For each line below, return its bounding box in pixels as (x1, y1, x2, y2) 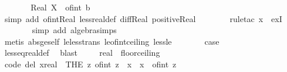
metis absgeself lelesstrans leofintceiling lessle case (4, 35, 220, 47)
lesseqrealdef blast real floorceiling (4, 46, 160, 59)
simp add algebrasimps (32, 24, 117, 36)
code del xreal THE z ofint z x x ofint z (4, 57, 177, 70)
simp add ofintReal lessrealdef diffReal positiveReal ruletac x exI (4, 12, 282, 24)
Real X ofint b (31, 1, 90, 13)
